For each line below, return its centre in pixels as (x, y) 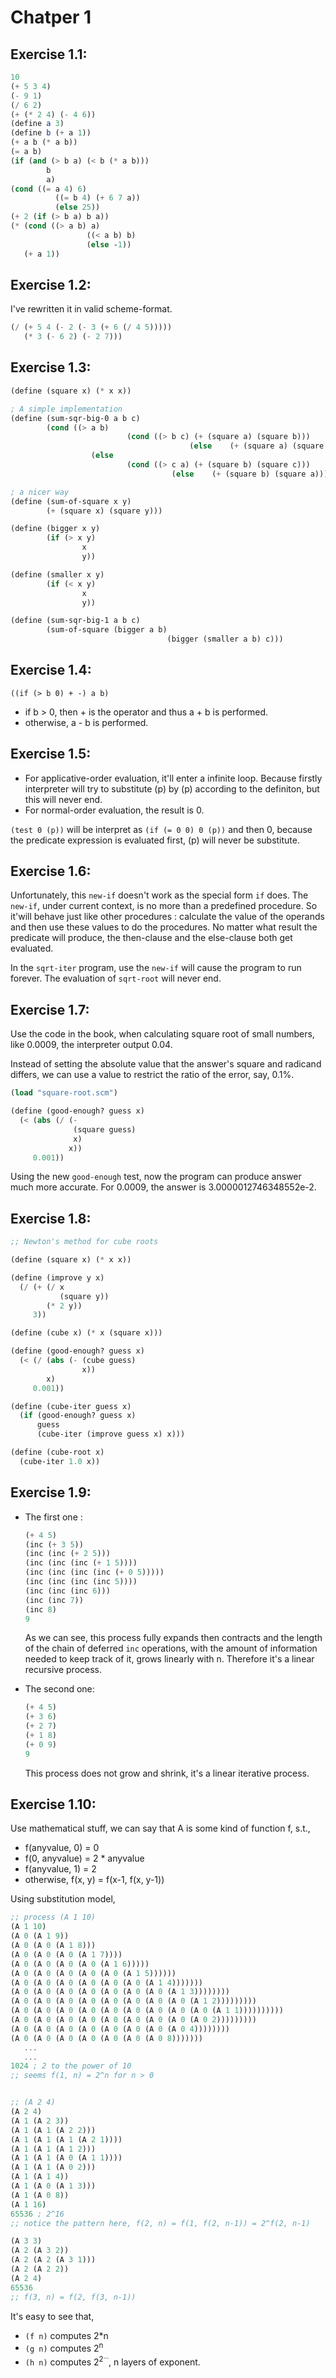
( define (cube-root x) (57, 1452)
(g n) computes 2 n (64, 2347)
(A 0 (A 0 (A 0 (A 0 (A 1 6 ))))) (80, 1964)
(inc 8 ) (40, 1609)
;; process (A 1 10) (53, 1917)
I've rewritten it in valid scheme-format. (91, 309)
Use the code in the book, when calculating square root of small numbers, (162, 1034)
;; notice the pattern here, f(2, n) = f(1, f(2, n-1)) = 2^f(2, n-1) (160, 2223)
